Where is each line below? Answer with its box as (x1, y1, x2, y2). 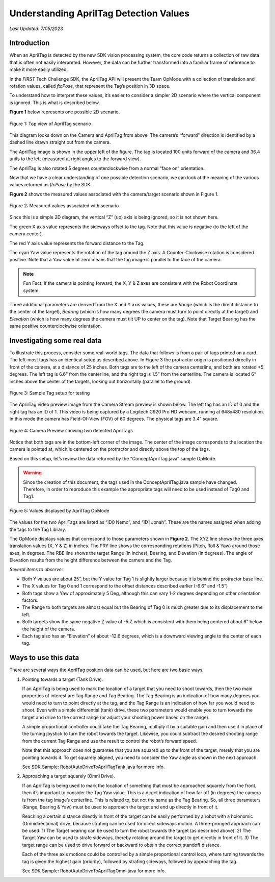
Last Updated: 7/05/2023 (9, 26, 63, 32)
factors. (22, 597, 39, 603)
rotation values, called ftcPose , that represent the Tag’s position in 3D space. (9, 83, 171, 89)
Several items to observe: (9, 567, 63, 573)
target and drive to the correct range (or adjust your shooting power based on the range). (22, 714, 210, 720)
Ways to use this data (9, 653, 79, 662)
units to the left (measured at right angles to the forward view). (9, 156, 141, 162)
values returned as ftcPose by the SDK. (9, 182, 92, 188)
